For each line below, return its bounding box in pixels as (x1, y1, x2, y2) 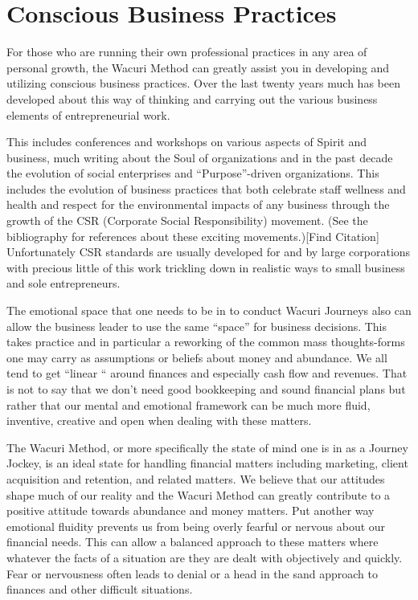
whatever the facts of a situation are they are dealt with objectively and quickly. (6, 549, 403, 565)
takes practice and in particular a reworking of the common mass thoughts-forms (6, 333, 405, 350)
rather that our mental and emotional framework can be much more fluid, (6, 396, 371, 413)
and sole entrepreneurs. (6, 275, 121, 292)
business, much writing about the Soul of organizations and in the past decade (6, 149, 393, 165)
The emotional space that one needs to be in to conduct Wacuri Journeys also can (6, 302, 412, 319)
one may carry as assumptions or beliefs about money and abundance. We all (6, 349, 387, 365)
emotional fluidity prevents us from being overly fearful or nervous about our (6, 517, 386, 534)
